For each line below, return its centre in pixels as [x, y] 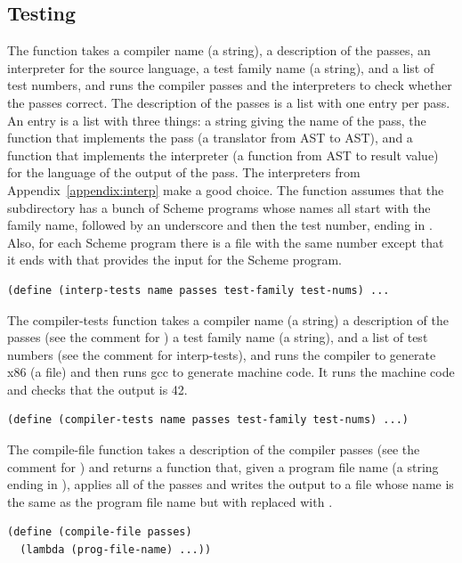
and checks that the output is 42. [97, 389]
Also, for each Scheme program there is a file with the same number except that [226, 242]
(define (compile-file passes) [100, 532]
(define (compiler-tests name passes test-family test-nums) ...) [208, 420]
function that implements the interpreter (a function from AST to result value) [223, 155]
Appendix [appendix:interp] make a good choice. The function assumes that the [226, 189]
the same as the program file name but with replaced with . [170, 501]
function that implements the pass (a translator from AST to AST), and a [210, 138]
